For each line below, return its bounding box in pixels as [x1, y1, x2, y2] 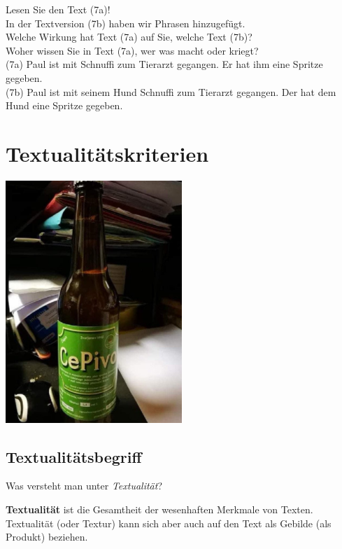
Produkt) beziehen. [6, 529, 88, 544]
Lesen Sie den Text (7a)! [6, 2, 111, 16]
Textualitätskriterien [6, 139, 209, 167]
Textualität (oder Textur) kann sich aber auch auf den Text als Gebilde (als [6, 515, 332, 530]
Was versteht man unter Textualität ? [6, 478, 163, 493]
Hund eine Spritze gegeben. [6, 98, 123, 113]
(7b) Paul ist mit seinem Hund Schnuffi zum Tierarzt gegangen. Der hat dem [6, 84, 336, 99]
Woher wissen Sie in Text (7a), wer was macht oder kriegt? [6, 43, 259, 57]
